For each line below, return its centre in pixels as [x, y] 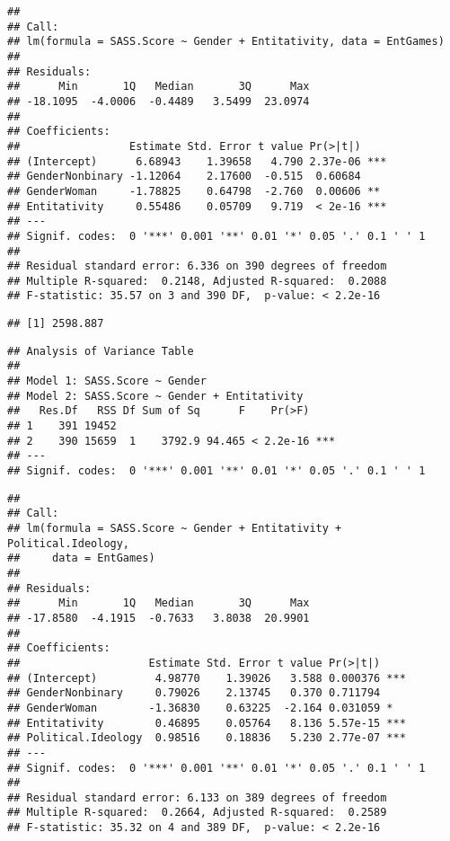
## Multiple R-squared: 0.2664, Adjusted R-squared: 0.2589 [197, 813]
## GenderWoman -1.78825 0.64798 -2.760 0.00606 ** [194, 191]
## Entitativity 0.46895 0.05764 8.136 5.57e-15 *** [207, 723]
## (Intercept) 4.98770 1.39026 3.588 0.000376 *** [207, 678]
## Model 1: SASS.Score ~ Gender [107, 381]
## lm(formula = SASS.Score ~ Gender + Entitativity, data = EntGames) [226, 42]
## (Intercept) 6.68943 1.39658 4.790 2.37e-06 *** [197, 161]
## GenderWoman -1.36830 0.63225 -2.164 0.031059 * [200, 708]
